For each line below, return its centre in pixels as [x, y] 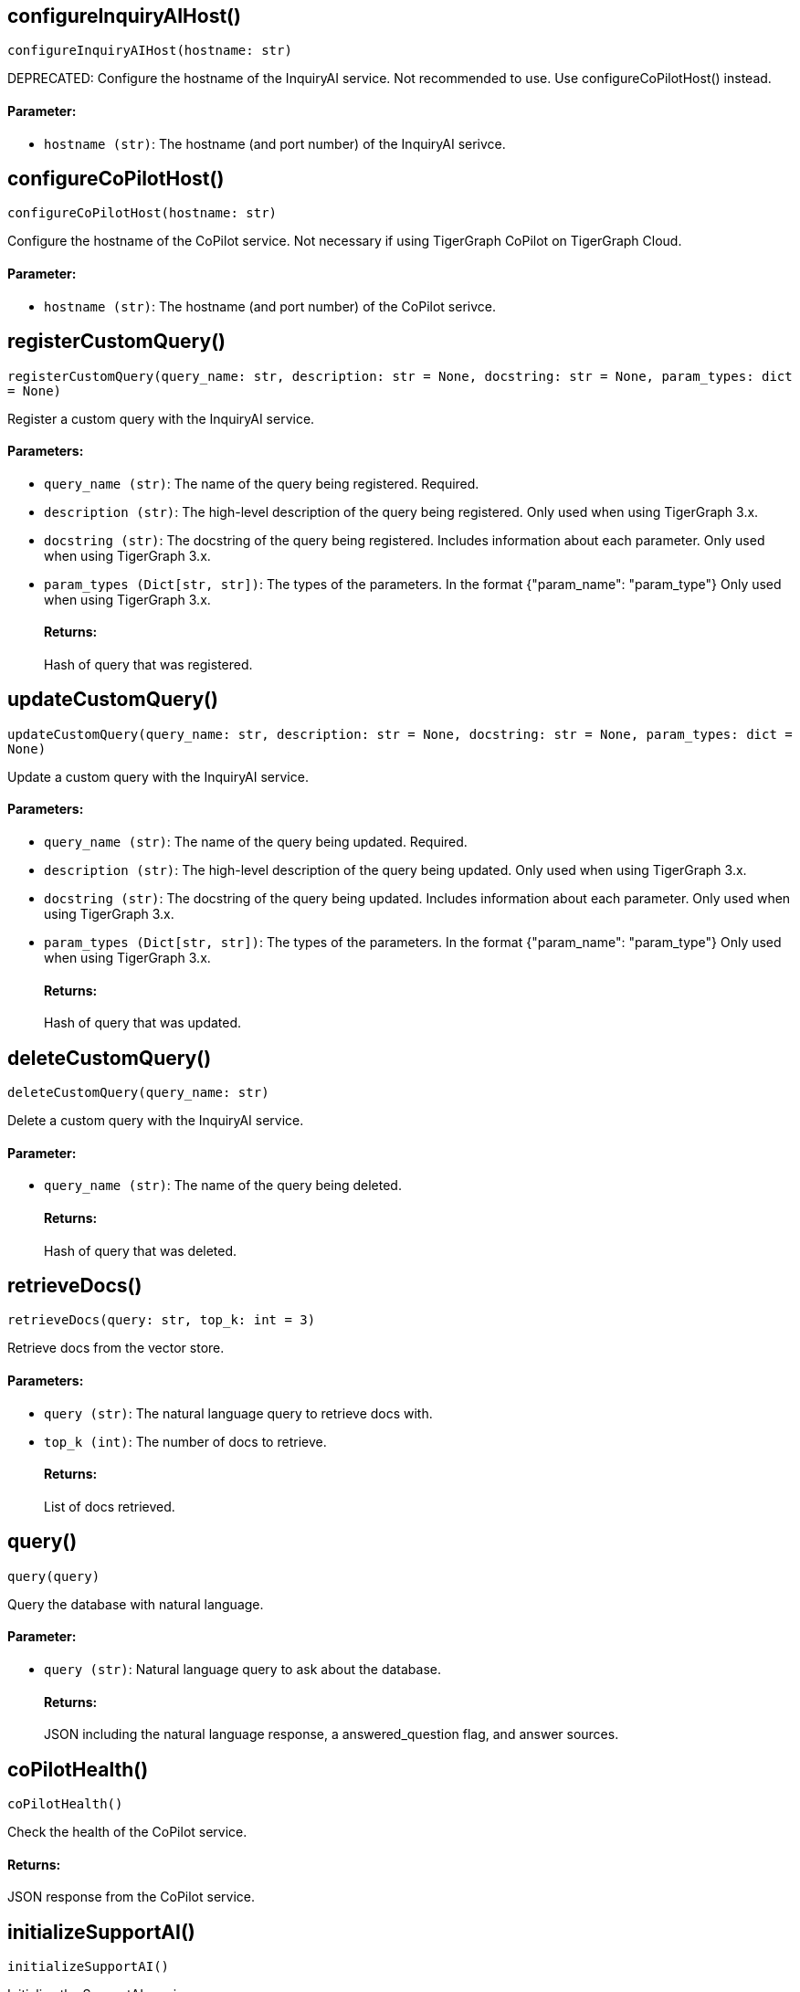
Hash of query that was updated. [143, 1023]
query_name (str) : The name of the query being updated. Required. [256, 842]
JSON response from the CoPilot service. [132, 1897]
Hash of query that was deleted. [141, 1250]
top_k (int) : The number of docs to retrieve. [185, 1441]
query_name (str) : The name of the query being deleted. [223, 1186]
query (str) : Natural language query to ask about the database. [242, 1669]
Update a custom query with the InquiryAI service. [158, 776]
